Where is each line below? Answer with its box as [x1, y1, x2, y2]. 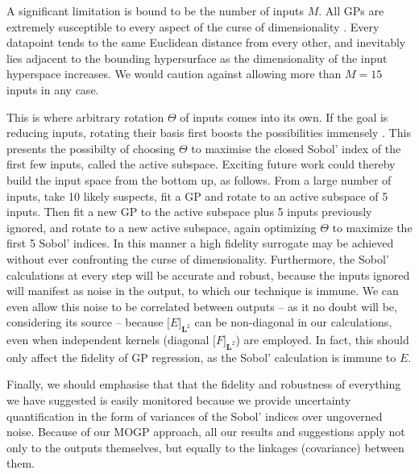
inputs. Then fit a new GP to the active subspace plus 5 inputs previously [6, 203, 372, 220]
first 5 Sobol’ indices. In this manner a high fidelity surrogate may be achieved [6, 235, 394, 252]
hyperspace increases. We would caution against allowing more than [6, 65, 342, 82]
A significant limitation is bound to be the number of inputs [6, 2, 304, 19]
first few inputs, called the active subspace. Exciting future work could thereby [6, 156, 396, 173]
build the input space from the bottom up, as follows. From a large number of [6, 171, 392, 188]
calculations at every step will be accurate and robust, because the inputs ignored [6, 266, 410, 283]
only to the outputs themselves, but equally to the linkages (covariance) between [6, 439, 404, 455]
